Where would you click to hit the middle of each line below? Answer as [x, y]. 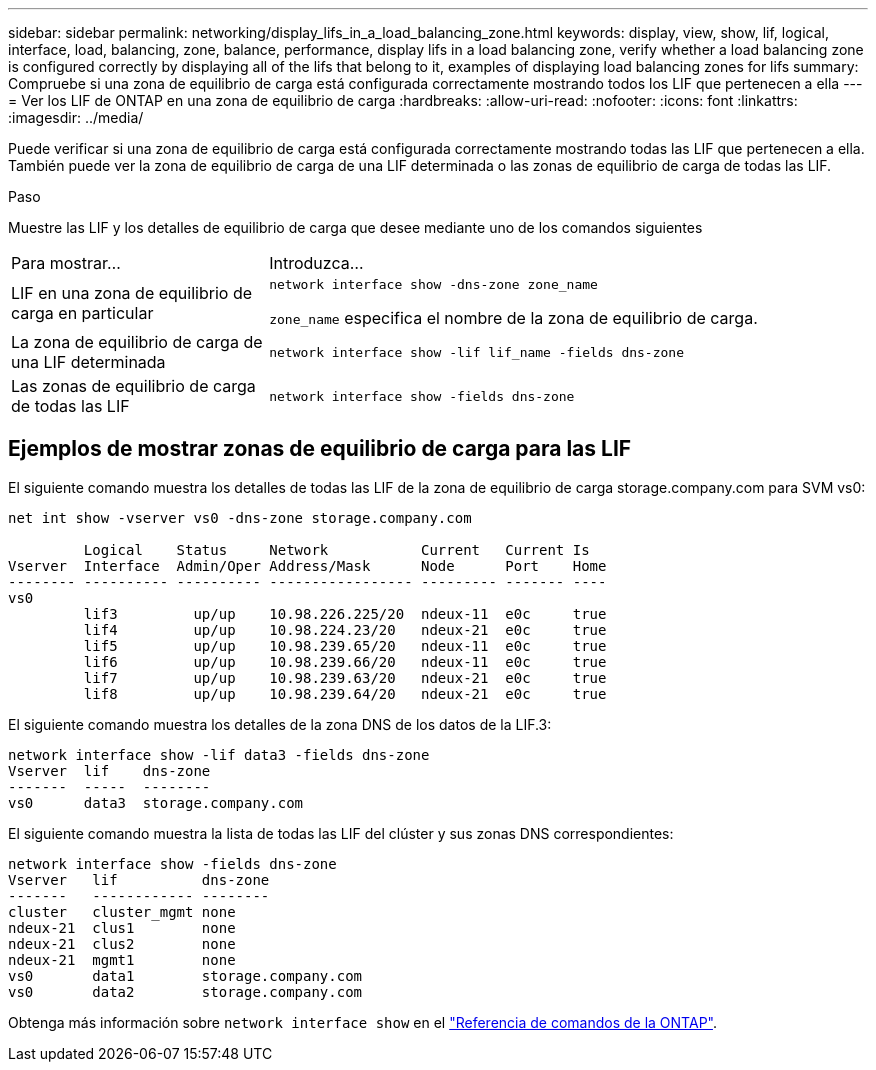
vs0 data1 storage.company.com [185, 975]
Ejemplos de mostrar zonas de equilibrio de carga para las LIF [320, 449]
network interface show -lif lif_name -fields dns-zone [477, 352]
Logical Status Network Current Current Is [336, 549]
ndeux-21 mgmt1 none [122, 959]
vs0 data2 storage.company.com [185, 991]
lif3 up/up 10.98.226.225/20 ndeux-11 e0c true [345, 613]
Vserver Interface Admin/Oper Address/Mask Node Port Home [307, 565]
